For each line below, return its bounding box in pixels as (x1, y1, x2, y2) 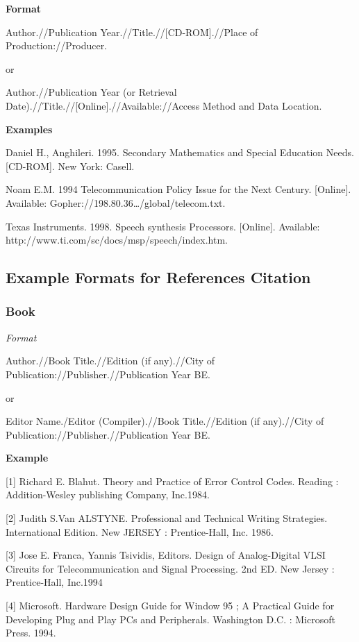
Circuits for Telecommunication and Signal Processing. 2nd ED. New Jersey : (6, 561, 335, 575)
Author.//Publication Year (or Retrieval (6, 85, 177, 99)
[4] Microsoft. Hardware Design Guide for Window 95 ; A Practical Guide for (6, 598, 335, 613)
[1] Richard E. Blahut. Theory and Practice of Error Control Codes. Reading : (6, 473, 339, 488)
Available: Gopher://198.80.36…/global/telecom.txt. (6, 195, 226, 210)
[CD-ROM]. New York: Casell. (6, 158, 135, 173)
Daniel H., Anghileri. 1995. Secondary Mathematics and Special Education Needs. (6, 145, 354, 160)
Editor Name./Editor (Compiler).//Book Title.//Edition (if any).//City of (6, 414, 324, 428)
